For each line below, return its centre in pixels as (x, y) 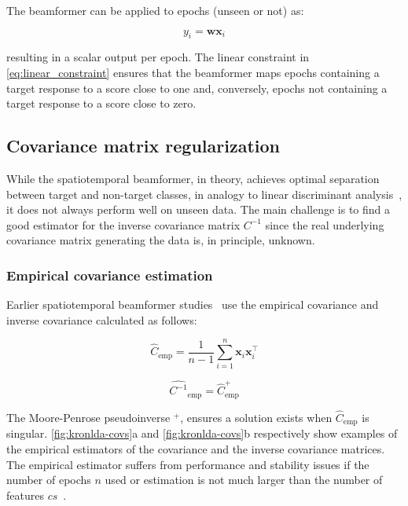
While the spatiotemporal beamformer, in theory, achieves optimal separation (193, 178)
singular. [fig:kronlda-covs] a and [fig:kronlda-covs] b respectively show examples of (202, 433)
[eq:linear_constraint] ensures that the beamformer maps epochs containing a (193, 72)
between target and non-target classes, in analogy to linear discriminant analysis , (204, 194)
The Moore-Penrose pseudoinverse (88, 417)
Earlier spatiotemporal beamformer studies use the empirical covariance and (193, 304)
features (25, 495)
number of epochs (49, 480)
